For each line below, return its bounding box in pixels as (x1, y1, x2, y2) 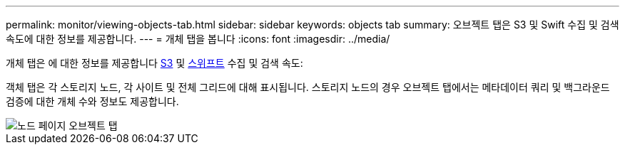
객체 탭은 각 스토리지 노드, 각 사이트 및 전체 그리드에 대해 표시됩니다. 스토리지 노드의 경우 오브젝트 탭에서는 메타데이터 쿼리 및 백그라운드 (6, 81, 610, 93)
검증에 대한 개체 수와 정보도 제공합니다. (6, 95, 179, 107)
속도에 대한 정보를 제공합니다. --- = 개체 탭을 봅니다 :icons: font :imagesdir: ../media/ (6, 33, 390, 45)
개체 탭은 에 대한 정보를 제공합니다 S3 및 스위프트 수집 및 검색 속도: (6, 57, 303, 69)
